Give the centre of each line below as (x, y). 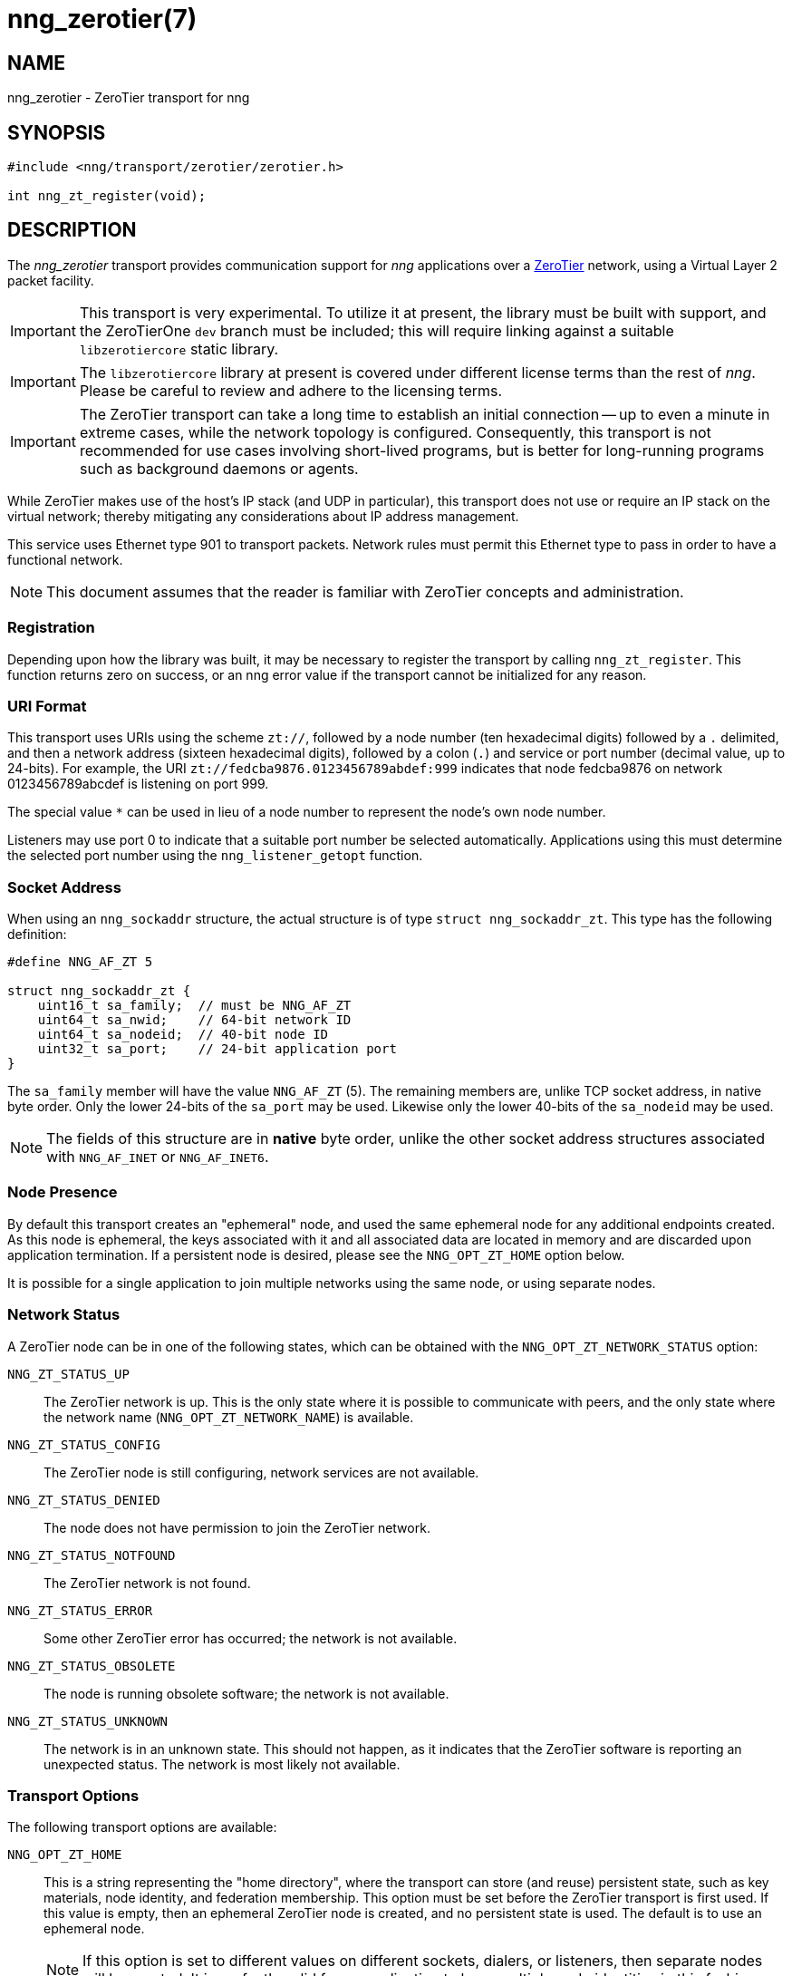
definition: (37, 935)
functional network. (65, 559)
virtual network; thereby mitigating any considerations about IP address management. (263, 516)
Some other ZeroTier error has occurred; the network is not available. (251, 1638)
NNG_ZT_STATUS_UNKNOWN (88, 1721)
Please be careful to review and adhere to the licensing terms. (291, 390)
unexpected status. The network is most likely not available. (222, 1764)
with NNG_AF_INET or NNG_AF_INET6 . (158, 1157)
